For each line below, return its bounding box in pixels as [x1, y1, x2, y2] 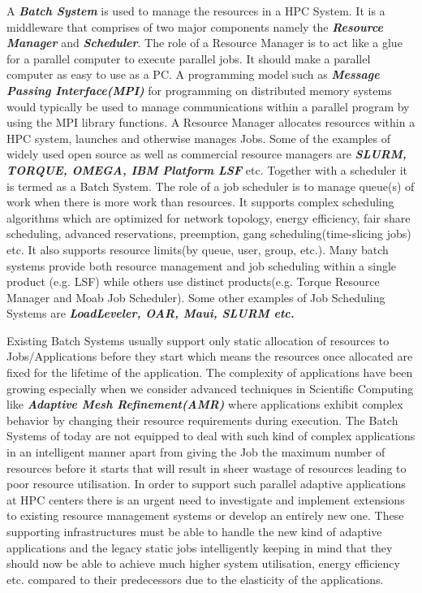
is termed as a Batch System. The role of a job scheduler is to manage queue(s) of [6, 177, 415, 194]
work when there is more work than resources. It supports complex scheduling [6, 193, 394, 210]
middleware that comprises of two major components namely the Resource [6, 18, 383, 35]
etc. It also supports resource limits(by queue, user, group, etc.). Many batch [6, 240, 389, 258]
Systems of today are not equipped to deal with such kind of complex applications [6, 427, 416, 444]
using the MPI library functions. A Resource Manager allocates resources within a [6, 114, 416, 131]
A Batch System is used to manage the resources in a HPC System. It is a [6, 2, 385, 19]
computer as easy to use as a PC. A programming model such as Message [6, 66, 380, 83]
